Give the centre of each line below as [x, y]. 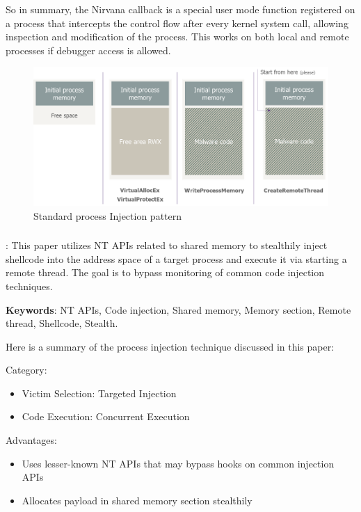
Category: [26, 370]
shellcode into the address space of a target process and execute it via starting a [176, 258]
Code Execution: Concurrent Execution [106, 416]
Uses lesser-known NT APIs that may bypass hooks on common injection [178, 463]
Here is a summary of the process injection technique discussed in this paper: [170, 346]
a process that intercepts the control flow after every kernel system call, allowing [177, 23]
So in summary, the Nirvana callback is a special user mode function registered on [180, 9]
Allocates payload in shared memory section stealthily [137, 500]
